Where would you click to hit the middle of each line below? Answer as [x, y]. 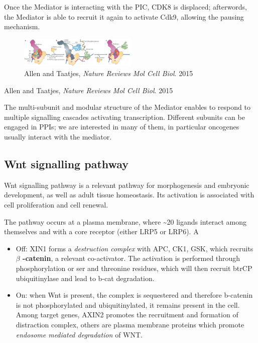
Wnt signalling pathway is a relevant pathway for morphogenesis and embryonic [127, 185]
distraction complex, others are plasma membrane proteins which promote [130, 324]
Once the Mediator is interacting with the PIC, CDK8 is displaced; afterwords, [125, 7]
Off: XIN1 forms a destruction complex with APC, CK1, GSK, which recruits [135, 248]
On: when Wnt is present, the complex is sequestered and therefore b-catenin [134, 295]
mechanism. [22, 26]
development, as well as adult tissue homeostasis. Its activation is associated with [129, 195]
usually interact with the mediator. [58, 136]
